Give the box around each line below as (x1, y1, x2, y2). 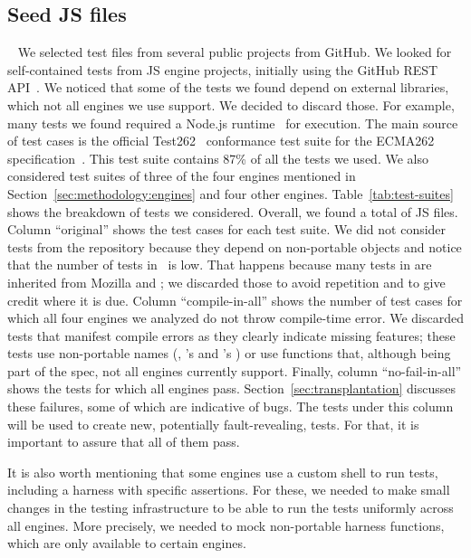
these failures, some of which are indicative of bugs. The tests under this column (7, 397, 454, 416)
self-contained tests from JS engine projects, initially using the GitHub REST (7, 60, 438, 79)
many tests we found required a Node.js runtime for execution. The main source (7, 113, 458, 132)
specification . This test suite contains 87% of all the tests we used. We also (7, 148, 428, 167)
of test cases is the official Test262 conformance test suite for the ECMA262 (7, 131, 435, 150)
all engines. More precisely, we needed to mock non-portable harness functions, (7, 515, 445, 534)
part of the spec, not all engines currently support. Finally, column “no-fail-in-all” (7, 361, 462, 380)
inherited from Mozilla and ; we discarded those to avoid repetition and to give (7, 272, 446, 291)
